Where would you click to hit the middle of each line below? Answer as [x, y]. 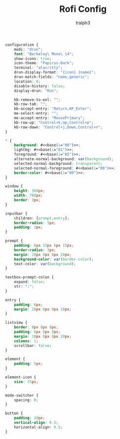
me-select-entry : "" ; [36, 114]
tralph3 [83, 23]
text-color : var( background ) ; [45, 264]
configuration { [22, 45]
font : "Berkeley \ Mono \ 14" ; [44, 54]
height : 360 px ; [30, 191]
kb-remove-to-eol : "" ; [37, 100]
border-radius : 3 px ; [35, 250]
